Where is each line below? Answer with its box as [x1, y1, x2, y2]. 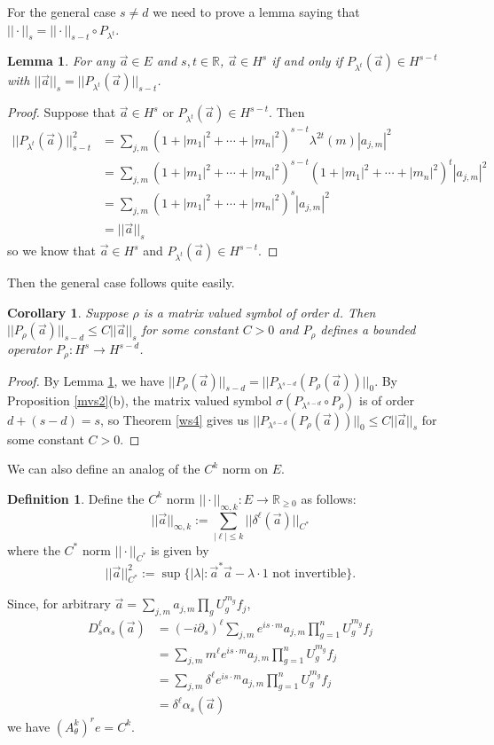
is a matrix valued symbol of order [143, 302, 329, 321]
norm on [222, 459, 269, 478]
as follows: [301, 489, 357, 507]
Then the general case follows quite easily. [7, 273, 235, 292]
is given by [151, 540, 209, 559]
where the [7, 540, 60, 559]
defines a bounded [320, 320, 416, 339]
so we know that [7, 241, 97, 260]
